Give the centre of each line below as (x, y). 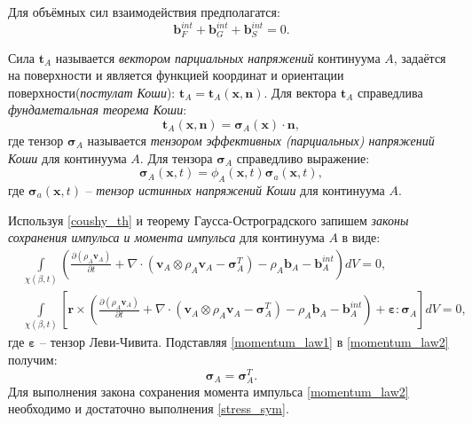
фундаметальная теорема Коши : (98, 110)
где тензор (36, 140)
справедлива (390, 92)
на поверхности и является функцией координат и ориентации (176, 75)
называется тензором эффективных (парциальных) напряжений (261, 140)
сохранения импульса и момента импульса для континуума (166, 237)
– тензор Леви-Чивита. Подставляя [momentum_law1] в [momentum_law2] (244, 342)
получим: (33, 359)
